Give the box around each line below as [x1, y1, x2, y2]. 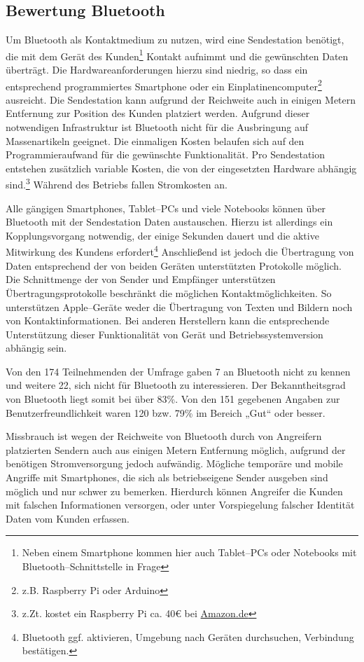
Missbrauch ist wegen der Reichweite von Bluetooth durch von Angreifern [6, 429, 322, 443]
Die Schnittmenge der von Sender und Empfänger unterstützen [6, 272, 276, 287]
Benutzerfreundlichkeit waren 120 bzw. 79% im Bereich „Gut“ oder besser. [6, 405, 325, 420]
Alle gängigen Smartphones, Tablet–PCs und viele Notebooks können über [6, 200, 326, 215]
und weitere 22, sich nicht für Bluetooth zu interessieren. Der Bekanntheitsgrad [6, 378, 346, 392]
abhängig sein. [6, 340, 67, 355]
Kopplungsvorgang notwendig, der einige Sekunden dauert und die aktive [6, 228, 319, 242]
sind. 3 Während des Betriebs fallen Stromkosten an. [6, 175, 227, 192]
